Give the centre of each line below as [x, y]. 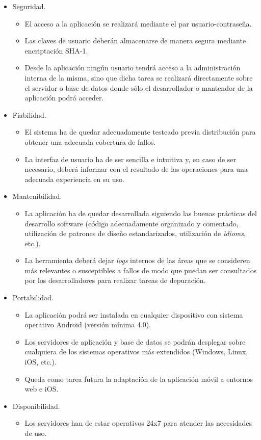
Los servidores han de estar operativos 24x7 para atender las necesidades [138, 423]
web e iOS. [42, 389]
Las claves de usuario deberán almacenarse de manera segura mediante [135, 41]
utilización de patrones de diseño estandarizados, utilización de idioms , [135, 233]
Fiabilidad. [29, 114]
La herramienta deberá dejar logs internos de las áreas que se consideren [137, 260]
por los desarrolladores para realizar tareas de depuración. [115, 280]
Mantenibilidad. [37, 196]
